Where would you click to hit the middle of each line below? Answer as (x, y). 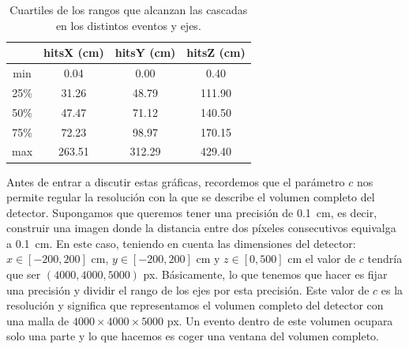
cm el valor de (322, 259)
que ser (24, 274)
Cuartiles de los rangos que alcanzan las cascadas (129, 9)
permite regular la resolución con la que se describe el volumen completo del (191, 197)
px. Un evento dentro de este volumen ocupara (280, 320)
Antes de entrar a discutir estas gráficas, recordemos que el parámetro (176, 181)
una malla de (38, 320)
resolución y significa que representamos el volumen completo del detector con (195, 305)
